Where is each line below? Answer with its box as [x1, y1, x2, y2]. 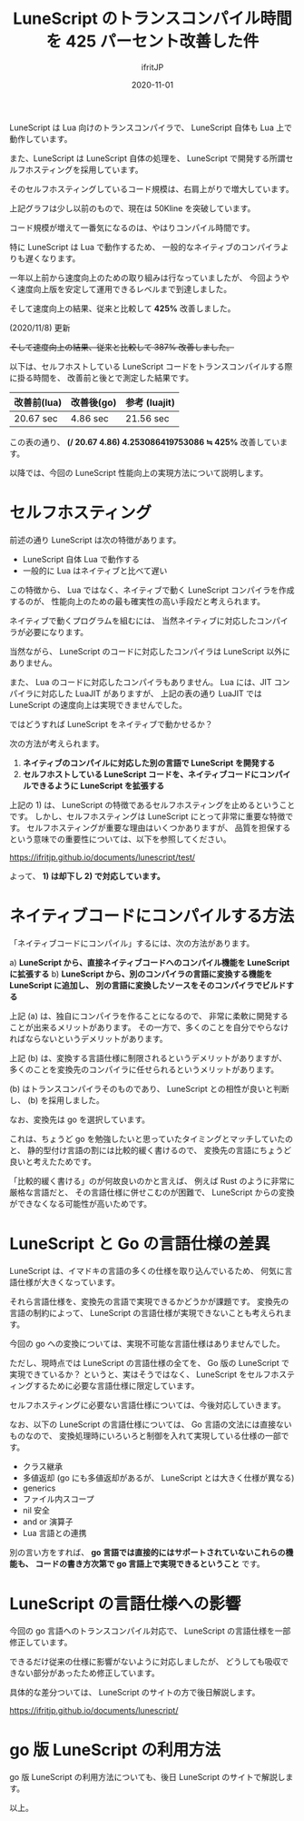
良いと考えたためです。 [9, 1156, 97, 1167]
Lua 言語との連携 [22, 1527, 87, 1538]
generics [22, 1482, 56, 1493]
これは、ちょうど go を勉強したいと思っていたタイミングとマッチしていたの [9, 1133, 293, 1144]
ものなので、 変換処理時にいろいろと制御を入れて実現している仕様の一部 [9, 1430, 281, 1441]
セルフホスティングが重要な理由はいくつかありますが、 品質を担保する [26, 822, 291, 833]
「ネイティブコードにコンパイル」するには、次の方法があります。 [9, 937, 255, 948]
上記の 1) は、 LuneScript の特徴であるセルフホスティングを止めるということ [9, 799, 296, 810]
